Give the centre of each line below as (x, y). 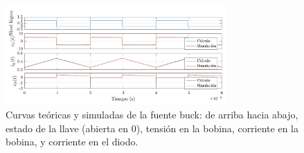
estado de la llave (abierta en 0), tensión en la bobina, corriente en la (152, 128)
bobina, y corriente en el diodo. (72, 142)
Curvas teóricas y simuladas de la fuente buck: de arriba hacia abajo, (152, 115)
